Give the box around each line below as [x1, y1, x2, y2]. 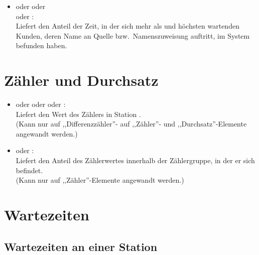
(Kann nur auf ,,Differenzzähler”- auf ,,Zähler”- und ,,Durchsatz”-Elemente [16, 118, 247, 129]
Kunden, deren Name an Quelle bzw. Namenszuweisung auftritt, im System [16, 30, 250, 41]
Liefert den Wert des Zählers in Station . [16, 108, 141, 119]
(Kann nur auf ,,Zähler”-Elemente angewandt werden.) [16, 175, 184, 185]
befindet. [16, 165, 43, 175]
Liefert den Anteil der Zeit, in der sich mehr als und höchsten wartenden [16, 21, 239, 31]
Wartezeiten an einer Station [4, 238, 158, 254]
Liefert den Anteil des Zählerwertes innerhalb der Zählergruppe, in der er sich [16, 155, 255, 166]
